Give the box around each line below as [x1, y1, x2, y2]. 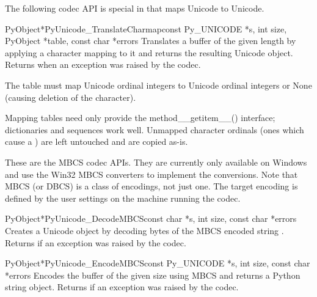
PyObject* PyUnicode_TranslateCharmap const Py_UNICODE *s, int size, [5, 22, 287, 35]
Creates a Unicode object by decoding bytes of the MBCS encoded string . [5, 224, 284, 237]
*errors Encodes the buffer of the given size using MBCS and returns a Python [5, 268, 301, 281]
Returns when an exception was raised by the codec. [5, 58, 201, 71]
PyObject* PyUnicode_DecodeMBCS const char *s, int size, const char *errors [5, 212, 297, 225]
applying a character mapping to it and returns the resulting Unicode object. [5, 46, 293, 59]
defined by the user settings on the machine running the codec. [5, 191, 241, 204]
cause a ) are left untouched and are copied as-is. [5, 135, 188, 148]
